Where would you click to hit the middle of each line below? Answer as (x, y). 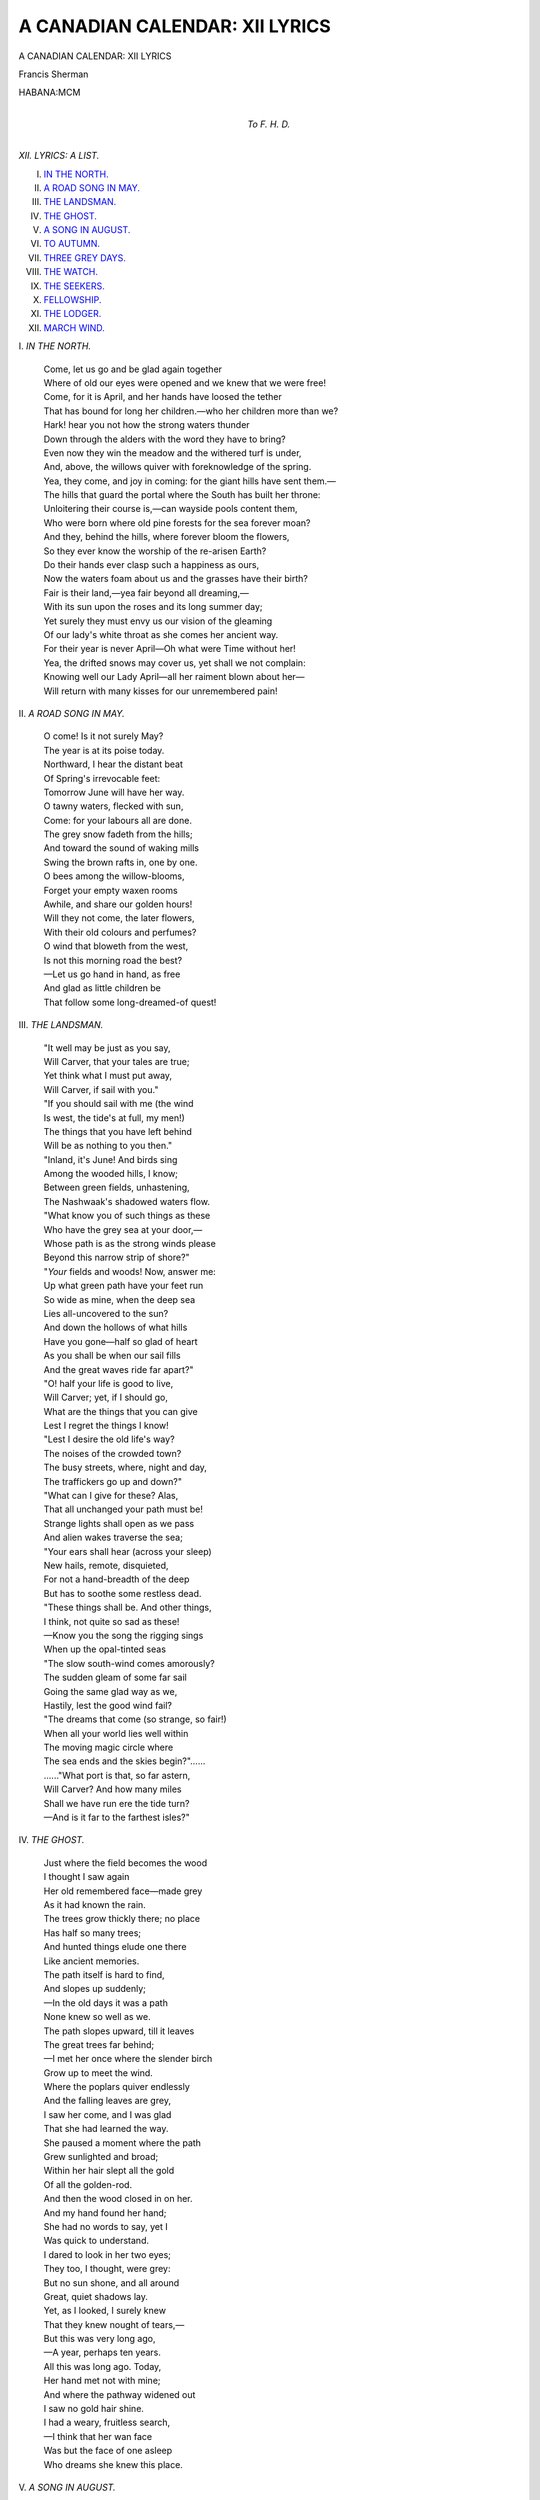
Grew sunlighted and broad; (101, 2157)
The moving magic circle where (108, 1747)
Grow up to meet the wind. (98, 2072)
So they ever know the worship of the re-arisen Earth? (155, 551)
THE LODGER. (72, 314)
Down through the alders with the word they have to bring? (164, 439)
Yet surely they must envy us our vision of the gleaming (158, 621)
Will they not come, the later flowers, (119, 918)
